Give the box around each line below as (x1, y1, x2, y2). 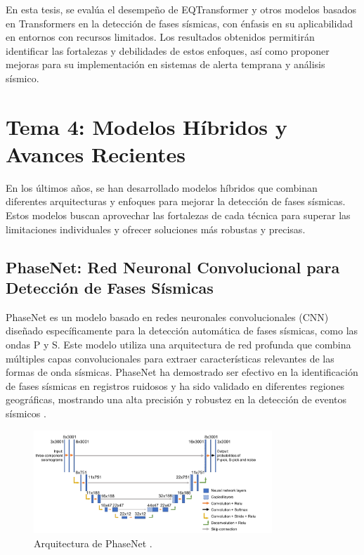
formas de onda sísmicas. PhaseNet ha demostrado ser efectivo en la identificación (6, 365, 358, 379)
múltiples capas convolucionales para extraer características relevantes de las (6, 351, 334, 365)
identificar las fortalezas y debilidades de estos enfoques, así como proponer (6, 43, 330, 58)
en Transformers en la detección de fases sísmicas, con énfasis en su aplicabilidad (6, 15, 353, 30)
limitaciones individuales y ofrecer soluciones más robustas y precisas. (6, 221, 306, 236)
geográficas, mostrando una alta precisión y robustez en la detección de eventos (6, 392, 347, 407)
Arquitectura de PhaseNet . (34, 535, 152, 550)
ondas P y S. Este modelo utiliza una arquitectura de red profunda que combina (6, 337, 351, 352)
